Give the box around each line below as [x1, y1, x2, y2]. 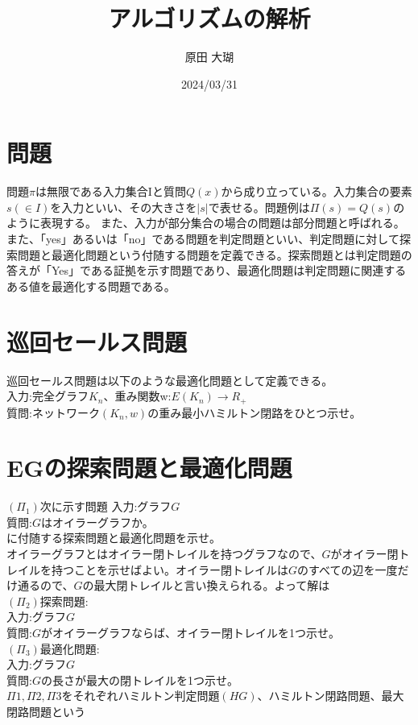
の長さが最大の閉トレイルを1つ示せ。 [40, 671, 238, 688]
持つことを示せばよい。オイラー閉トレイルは [51, 561, 288, 578]
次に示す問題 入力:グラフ [39, 498, 172, 515]
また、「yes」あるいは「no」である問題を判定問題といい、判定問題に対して [6, 230, 399, 247]
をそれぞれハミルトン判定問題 [61, 687, 220, 704]
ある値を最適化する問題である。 [6, 277, 176, 294]
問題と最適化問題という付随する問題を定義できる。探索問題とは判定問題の [17, 246, 412, 263]
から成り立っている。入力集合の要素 [221, 183, 412, 200]
